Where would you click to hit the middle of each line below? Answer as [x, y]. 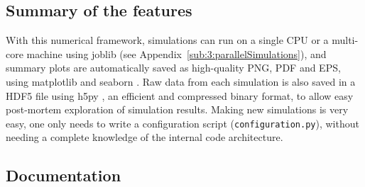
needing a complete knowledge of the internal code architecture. [145, 137]
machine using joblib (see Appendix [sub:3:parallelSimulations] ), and [176, 53]
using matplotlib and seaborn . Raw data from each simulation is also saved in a [181, 81]
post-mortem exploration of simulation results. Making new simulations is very [177, 109]
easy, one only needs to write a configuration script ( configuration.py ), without [182, 123]
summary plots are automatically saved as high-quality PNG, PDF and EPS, [173, 68]
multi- [345, 40]
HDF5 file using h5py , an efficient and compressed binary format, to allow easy [180, 95]
